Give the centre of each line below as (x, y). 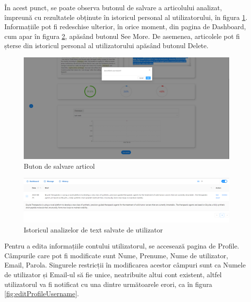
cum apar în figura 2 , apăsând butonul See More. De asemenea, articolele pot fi (122, 36)
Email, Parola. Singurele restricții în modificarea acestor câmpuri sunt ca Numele (125, 265)
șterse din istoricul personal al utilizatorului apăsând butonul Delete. (107, 45)
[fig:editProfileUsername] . (42, 293)
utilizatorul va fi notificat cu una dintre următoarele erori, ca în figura (108, 284)
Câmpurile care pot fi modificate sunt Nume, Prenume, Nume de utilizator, (116, 255)
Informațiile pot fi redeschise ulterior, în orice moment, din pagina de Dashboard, (125, 27)
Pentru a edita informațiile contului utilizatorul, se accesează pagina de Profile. (122, 246)
